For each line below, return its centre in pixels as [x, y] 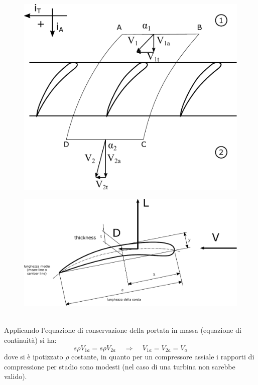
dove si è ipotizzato [34, 357]
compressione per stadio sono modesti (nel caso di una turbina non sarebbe [120, 366]
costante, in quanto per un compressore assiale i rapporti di [163, 357]
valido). [16, 376]
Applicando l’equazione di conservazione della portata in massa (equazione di [123, 330]
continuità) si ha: [30, 340]
